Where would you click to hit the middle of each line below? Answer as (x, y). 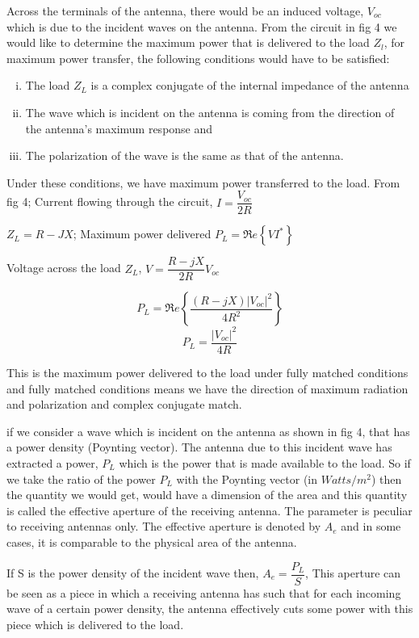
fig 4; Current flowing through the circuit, (110, 201)
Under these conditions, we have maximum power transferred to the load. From (203, 182)
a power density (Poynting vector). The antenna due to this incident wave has (199, 447)
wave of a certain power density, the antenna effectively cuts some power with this (210, 609)
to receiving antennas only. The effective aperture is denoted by (164, 526)
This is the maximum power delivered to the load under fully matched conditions (207, 373)
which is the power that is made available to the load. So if (265, 463)
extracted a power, (52, 463)
